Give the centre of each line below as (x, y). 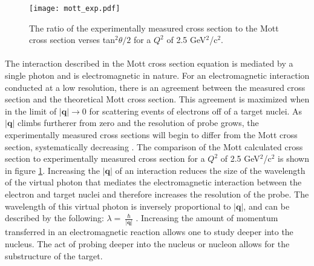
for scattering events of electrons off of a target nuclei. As (196, 111)
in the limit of (31, 111)
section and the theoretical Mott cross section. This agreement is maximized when (157, 99)
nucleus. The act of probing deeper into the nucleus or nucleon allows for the (147, 244)
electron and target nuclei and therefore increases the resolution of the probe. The (157, 194)
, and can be (267, 206)
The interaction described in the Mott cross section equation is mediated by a (149, 63)
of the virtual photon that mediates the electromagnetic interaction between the (153, 182)
